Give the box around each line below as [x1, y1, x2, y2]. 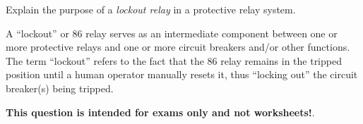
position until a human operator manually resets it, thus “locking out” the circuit [6, 67, 358, 82]
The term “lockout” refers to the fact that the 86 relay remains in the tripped [6, 53, 342, 68]
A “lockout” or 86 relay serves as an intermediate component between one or [6, 25, 338, 40]
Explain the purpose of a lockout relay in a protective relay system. [6, 2, 296, 16]
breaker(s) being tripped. [6, 80, 114, 95]
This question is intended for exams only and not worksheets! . [6, 104, 315, 119]
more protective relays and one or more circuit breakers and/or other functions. [6, 39, 350, 54]
